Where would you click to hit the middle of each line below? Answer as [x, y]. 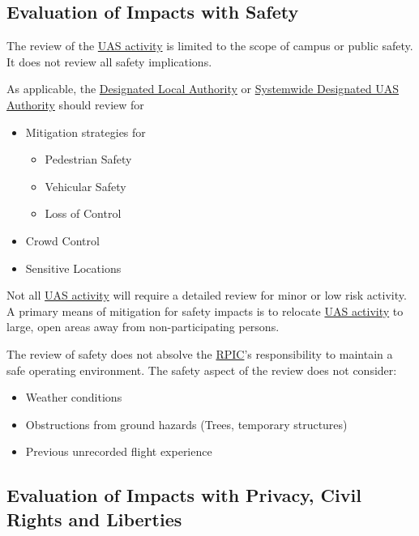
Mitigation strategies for [86, 132]
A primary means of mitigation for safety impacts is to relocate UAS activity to [205, 311]
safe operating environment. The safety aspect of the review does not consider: [202, 370]
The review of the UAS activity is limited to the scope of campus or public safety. [210, 46]
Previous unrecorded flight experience [119, 451]
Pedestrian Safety [88, 159]
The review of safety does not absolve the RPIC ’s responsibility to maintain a [200, 353]
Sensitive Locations [73, 268]
